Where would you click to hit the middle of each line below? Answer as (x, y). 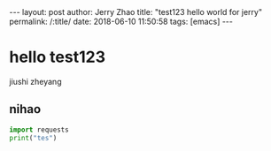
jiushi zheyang (35, 81)
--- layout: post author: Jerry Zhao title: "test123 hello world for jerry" (136, 12)
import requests (39, 130)
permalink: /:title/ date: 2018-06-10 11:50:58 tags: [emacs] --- (121, 21)
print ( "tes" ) (33, 138)
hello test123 (58, 57)
